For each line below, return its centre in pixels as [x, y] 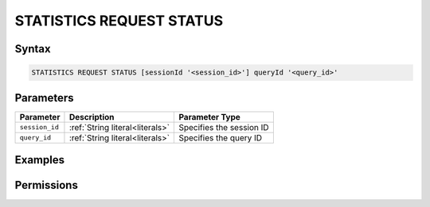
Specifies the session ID [224, 127]
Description [92, 117]
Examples [40, 160]
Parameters [44, 98]
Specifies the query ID [221, 137]
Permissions [47, 185]
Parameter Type [209, 117]
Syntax [33, 49]
